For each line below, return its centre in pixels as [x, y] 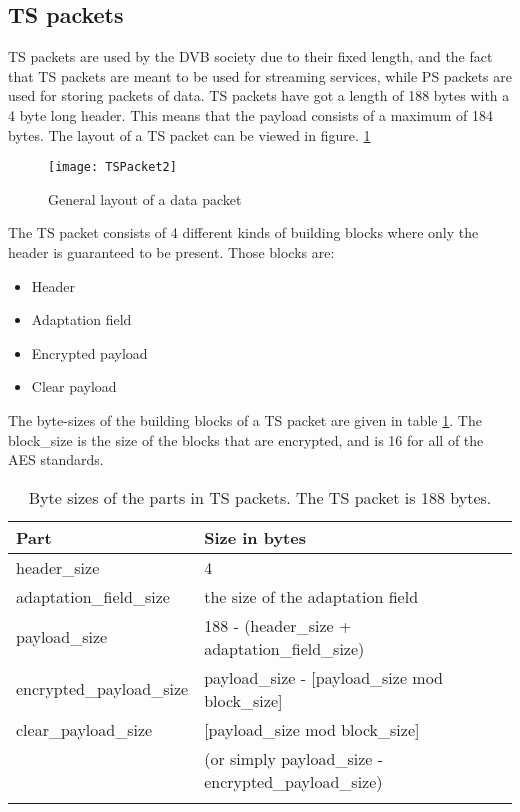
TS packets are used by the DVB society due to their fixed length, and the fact [250, 56]
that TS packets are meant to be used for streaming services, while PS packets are [260, 75]
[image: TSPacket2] [112, 167]
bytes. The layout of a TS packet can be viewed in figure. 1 [189, 134]
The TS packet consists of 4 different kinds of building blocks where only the [243, 232]
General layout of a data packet [145, 198]
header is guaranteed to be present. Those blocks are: [171, 252]
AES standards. [56, 459]
